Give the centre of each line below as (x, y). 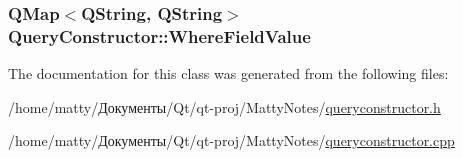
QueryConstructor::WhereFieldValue (159, 35)
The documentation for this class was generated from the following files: (228, 73)
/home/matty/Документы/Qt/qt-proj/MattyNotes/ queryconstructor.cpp (231, 140)
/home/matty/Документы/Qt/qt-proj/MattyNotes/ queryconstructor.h (224, 106)
